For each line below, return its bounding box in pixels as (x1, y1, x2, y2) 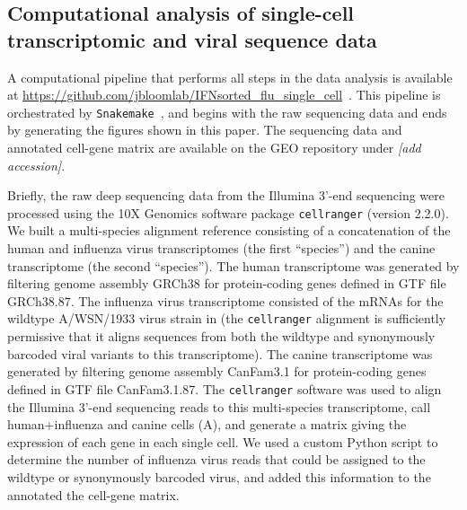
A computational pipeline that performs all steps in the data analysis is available (7, 67, 453, 86)
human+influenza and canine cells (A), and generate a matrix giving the (7, 415, 407, 434)
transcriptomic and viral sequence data (7, 25, 377, 53)
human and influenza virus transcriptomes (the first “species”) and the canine (7, 239, 436, 258)
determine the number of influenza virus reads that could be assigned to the (7, 450, 426, 469)
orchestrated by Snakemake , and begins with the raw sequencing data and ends (7, 102, 447, 121)
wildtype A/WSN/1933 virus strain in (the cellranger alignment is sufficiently (7, 309, 446, 328)
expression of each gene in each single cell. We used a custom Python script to (7, 432, 438, 451)
